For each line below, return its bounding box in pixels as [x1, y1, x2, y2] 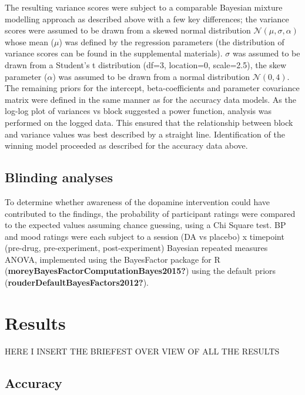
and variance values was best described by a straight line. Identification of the [5, 128, 285, 140]
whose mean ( [5, 35, 55, 48]
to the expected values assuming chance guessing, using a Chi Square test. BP [5, 219, 286, 231]
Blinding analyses [5, 168, 113, 186]
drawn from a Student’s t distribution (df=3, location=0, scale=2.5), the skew [5, 58, 287, 71]
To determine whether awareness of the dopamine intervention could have [5, 195, 270, 207]
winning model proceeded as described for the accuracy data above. [5, 139, 248, 152]
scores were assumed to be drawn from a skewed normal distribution [5, 24, 251, 36]
